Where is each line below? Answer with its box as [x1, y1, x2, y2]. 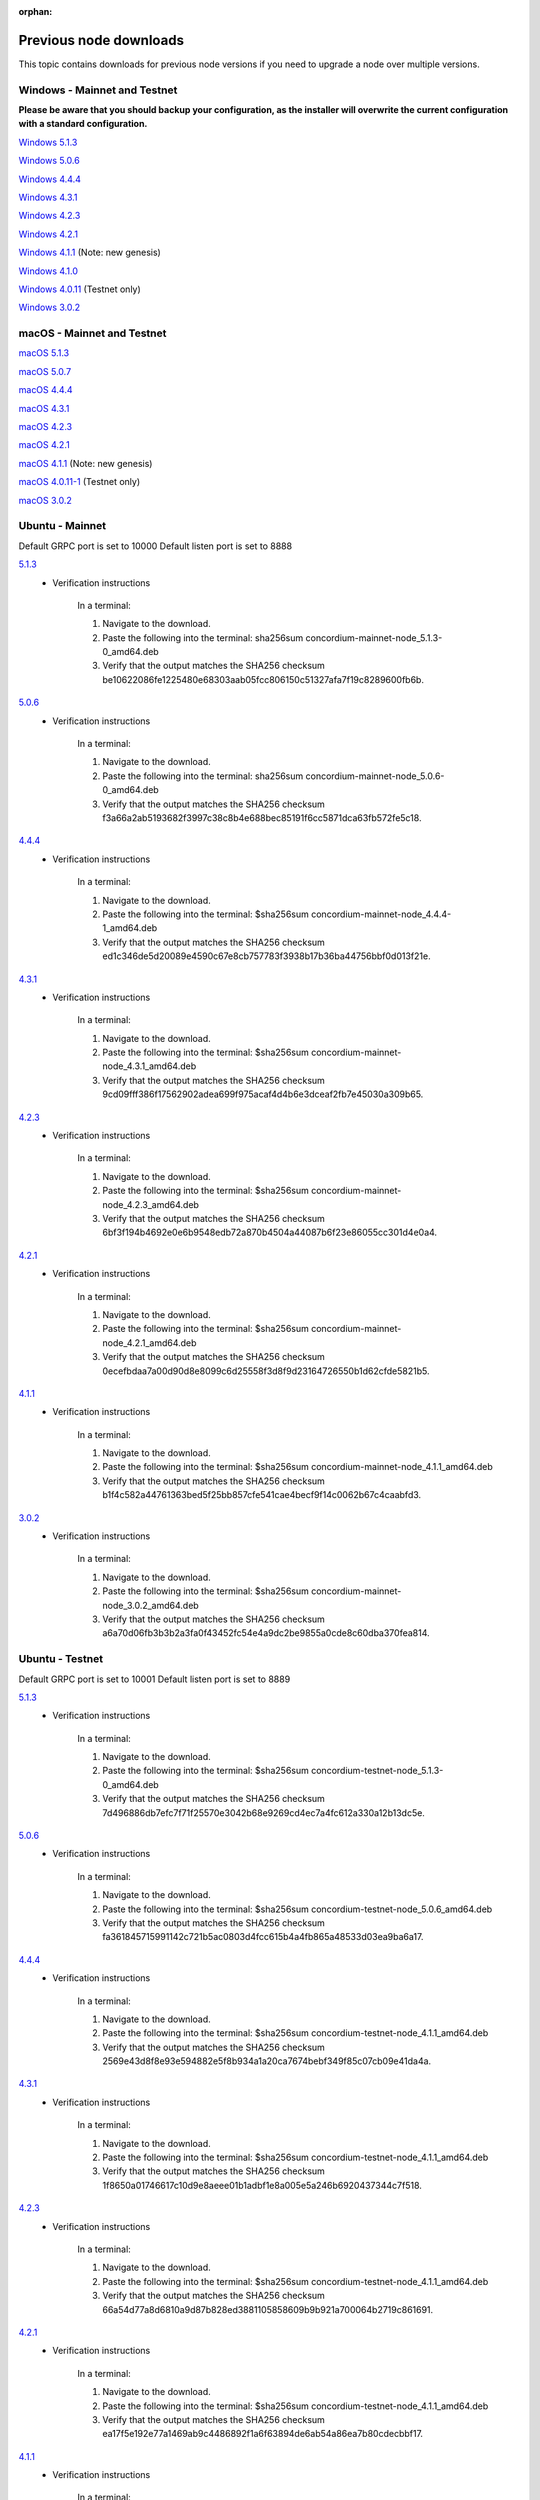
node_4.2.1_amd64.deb [102, 1336, 197, 1349]
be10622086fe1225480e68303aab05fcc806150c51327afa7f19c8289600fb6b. [102, 673, 425, 685]
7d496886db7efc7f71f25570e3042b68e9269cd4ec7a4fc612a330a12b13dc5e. [102, 1806, 425, 1819]
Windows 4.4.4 [18, 173, 82, 185]
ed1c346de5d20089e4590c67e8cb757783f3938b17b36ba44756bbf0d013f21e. [102, 950, 431, 962]
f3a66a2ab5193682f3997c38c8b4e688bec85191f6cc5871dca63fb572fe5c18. [102, 812, 422, 824]
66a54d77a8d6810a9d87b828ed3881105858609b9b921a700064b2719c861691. [102, 2303, 434, 2315]
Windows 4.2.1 [18, 228, 79, 240]
